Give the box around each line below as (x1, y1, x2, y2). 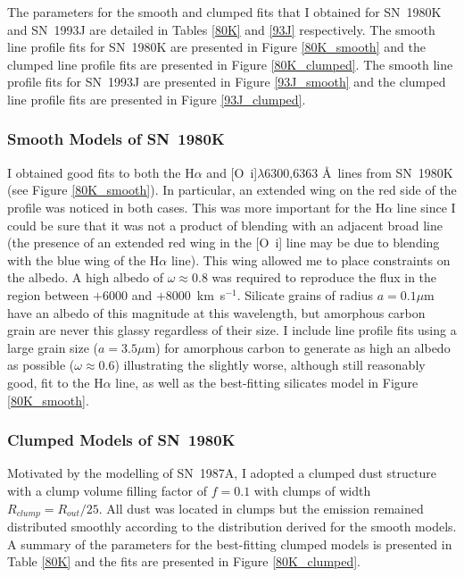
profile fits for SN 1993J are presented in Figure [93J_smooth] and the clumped (7, 72, 446, 91)
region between (7, 285, 89, 304)
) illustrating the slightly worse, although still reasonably (114, 355, 426, 374)
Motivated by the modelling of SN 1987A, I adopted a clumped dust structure (7, 464, 436, 482)
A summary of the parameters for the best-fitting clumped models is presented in (7, 534, 452, 553)
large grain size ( (7, 338, 99, 356)
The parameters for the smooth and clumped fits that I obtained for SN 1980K (7, 3, 442, 21)
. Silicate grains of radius (236, 285, 374, 304)
